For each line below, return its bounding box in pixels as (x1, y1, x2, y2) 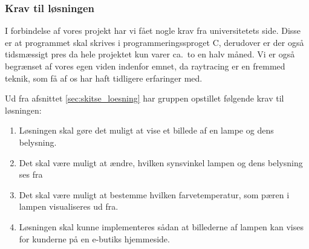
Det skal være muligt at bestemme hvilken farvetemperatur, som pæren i (19, 188, 290, 201)
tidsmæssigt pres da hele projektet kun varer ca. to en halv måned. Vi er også (5, 48, 295, 60)
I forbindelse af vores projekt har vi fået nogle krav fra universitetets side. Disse (5, 24, 301, 37)
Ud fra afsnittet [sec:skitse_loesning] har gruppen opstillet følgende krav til (5, 92, 284, 105)
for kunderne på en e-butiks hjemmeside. (19, 232, 170, 245)
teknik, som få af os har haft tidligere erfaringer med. (5, 71, 203, 84)
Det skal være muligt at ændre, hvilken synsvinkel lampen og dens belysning (19, 156, 303, 169)
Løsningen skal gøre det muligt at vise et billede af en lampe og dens (19, 124, 274, 137)
